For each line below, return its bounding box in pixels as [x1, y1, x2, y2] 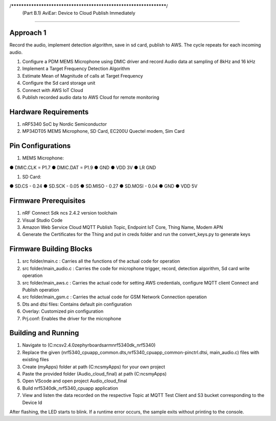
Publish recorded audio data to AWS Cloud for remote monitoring [22, 95, 159, 101]
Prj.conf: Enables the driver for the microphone [22, 315, 122, 321]
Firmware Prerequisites [9, 197, 86, 205]
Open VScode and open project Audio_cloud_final [22, 378, 127, 384]
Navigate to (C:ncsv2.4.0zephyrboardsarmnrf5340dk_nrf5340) [22, 342, 156, 348]
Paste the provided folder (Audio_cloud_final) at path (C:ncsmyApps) [22, 370, 167, 377]
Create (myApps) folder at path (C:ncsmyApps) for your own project [22, 363, 166, 370]
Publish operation [22, 287, 60, 293]
